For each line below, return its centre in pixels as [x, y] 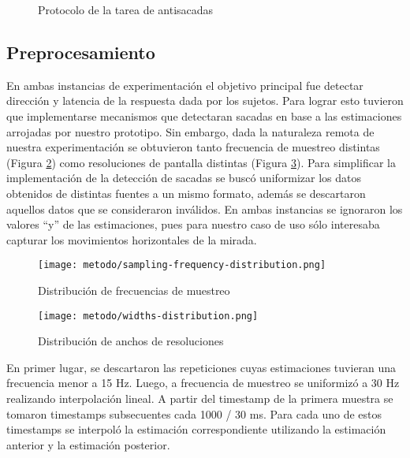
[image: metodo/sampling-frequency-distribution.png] [182, 265]
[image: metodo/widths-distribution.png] [148, 316]
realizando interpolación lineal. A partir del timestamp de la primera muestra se [200, 398]
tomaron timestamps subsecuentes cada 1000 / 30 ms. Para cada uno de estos [194, 413]
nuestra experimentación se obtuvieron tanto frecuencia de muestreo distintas [193, 147]
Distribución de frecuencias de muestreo [134, 290]
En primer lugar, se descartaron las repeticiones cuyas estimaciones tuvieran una [201, 367]
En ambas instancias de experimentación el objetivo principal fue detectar [185, 85]
